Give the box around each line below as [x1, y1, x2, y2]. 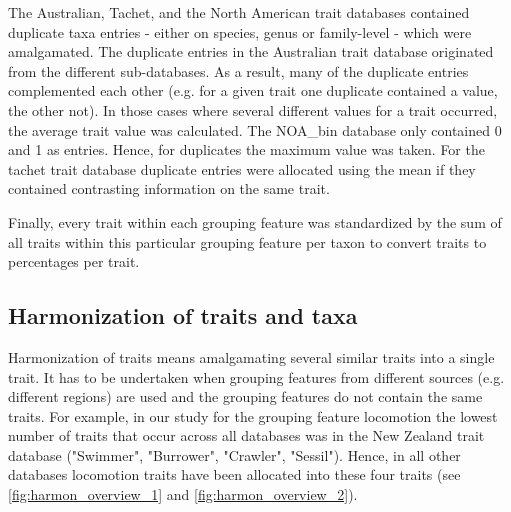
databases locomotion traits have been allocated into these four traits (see [8, 464, 461, 485]
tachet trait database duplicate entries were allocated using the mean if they [8, 158, 476, 179]
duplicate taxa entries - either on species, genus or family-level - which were [8, 21, 472, 42]
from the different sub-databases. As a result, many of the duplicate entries [8, 60, 469, 81]
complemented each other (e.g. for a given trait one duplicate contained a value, [8, 80, 498, 101]
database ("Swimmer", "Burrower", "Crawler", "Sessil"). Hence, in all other [8, 444, 461, 465]
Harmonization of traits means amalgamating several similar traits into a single [8, 346, 495, 367]
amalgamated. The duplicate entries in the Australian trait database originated [8, 41, 494, 62]
